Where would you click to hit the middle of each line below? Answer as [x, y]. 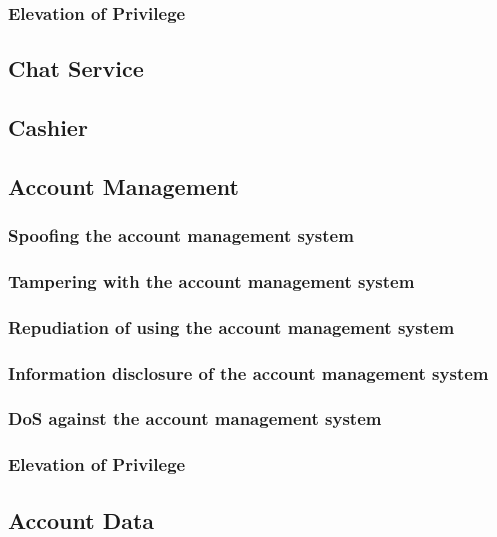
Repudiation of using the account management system [231, 326]
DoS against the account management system [195, 418]
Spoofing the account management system [181, 235]
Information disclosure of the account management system [248, 372]
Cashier [48, 127]
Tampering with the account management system [211, 280]
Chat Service [76, 68]
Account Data [81, 519]
